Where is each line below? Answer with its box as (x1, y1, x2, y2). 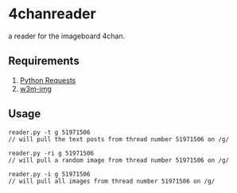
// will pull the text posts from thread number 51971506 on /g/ (8, 135, 229, 144)
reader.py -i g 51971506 (8, 170, 91, 178)
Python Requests (19, 75, 76, 85)
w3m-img (19, 84, 52, 93)
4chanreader (8, 5, 97, 23)
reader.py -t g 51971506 (8, 128, 91, 136)
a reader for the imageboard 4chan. (8, 31, 126, 41)
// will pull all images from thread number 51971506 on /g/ (8, 177, 216, 185)
